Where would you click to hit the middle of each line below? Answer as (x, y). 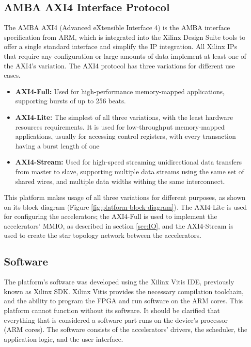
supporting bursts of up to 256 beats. (71, 101)
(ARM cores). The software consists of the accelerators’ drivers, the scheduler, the (126, 329)
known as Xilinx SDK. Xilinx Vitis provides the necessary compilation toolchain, (124, 291)
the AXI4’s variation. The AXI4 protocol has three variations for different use (119, 65)
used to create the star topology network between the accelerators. (103, 235)
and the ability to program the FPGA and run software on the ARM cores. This (124, 301)
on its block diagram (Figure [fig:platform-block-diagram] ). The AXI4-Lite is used (125, 207)
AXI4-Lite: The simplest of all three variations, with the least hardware (124, 117)
